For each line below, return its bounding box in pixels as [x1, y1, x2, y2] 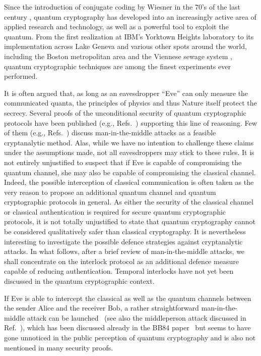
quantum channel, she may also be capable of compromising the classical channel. [4, 167, 256, 177]
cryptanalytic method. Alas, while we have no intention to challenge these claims [4, 137, 254, 147]
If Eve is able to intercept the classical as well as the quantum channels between [4, 292, 251, 303]
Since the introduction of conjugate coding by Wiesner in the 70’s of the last [4, 2, 240, 12]
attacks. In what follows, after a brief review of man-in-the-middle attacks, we [4, 246, 245, 257]
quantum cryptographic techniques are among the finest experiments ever [4, 61, 231, 71]
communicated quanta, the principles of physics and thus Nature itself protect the [4, 97, 257, 108]
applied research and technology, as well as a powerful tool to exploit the [4, 21, 229, 32]
